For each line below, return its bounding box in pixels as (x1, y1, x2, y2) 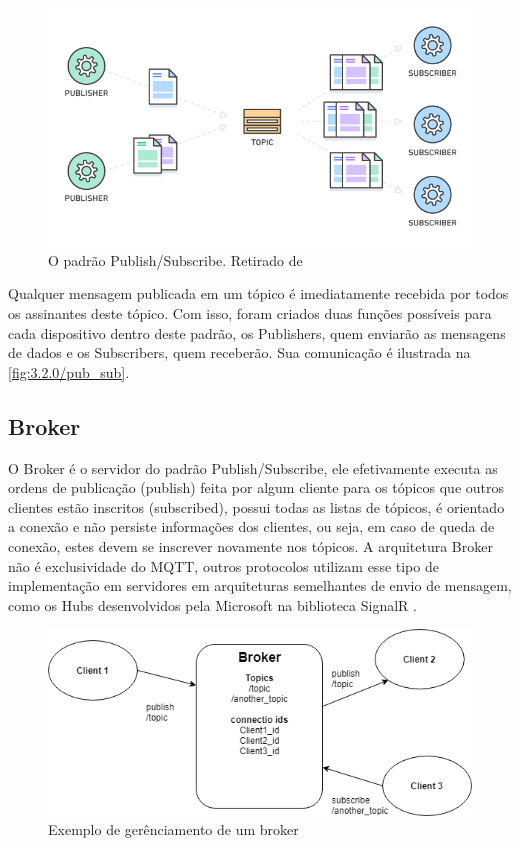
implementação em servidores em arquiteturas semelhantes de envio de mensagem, (8, 575, 512, 596)
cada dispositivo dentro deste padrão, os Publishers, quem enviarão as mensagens (8, 322, 506, 343)
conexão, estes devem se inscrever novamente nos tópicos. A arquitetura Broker (8, 536, 493, 556)
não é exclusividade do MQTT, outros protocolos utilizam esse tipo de (8, 555, 439, 576)
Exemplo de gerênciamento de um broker (48, 819, 299, 840)
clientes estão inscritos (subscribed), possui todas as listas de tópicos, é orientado (8, 496, 505, 517)
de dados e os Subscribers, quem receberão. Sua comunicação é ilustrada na (8, 342, 471, 363)
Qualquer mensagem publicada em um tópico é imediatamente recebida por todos (8, 283, 509, 304)
